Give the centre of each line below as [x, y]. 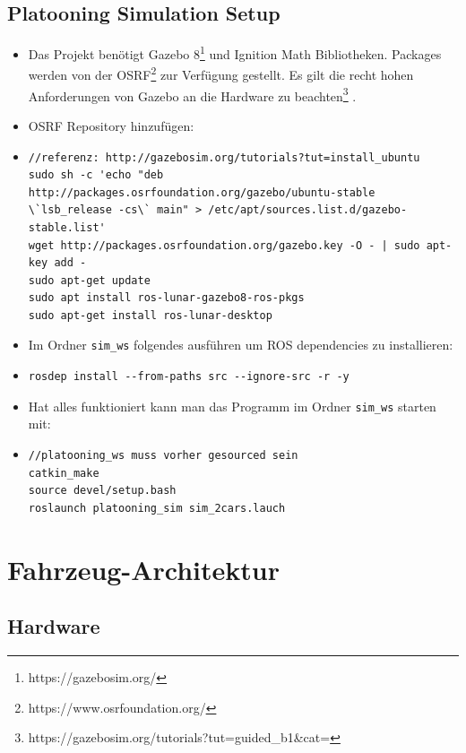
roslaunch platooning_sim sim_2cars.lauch [157, 508]
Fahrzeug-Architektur [143, 569]
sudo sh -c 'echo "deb [96, 175]
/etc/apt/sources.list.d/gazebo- [308, 210]
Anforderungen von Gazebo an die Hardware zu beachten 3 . [192, 94]
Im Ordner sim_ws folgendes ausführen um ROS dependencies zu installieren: [241, 345]
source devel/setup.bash [102, 491]
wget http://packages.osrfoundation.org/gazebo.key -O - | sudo [224, 245]
